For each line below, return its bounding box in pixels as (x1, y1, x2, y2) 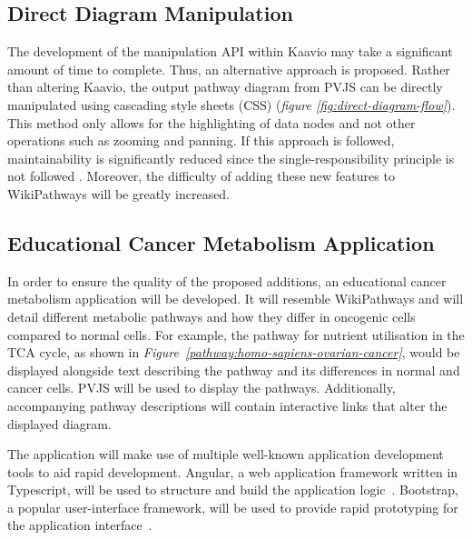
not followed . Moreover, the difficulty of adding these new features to (7, 166, 395, 185)
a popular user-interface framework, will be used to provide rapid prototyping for (7, 497, 458, 516)
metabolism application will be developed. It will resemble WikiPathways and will (7, 289, 464, 308)
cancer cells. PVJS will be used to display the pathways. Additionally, (7, 378, 396, 397)
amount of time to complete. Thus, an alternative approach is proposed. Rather (7, 59, 450, 78)
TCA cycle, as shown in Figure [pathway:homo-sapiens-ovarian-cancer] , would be (7, 343, 460, 362)
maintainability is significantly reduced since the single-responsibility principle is (7, 148, 455, 167)
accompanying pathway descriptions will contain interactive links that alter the (7, 395, 447, 415)
